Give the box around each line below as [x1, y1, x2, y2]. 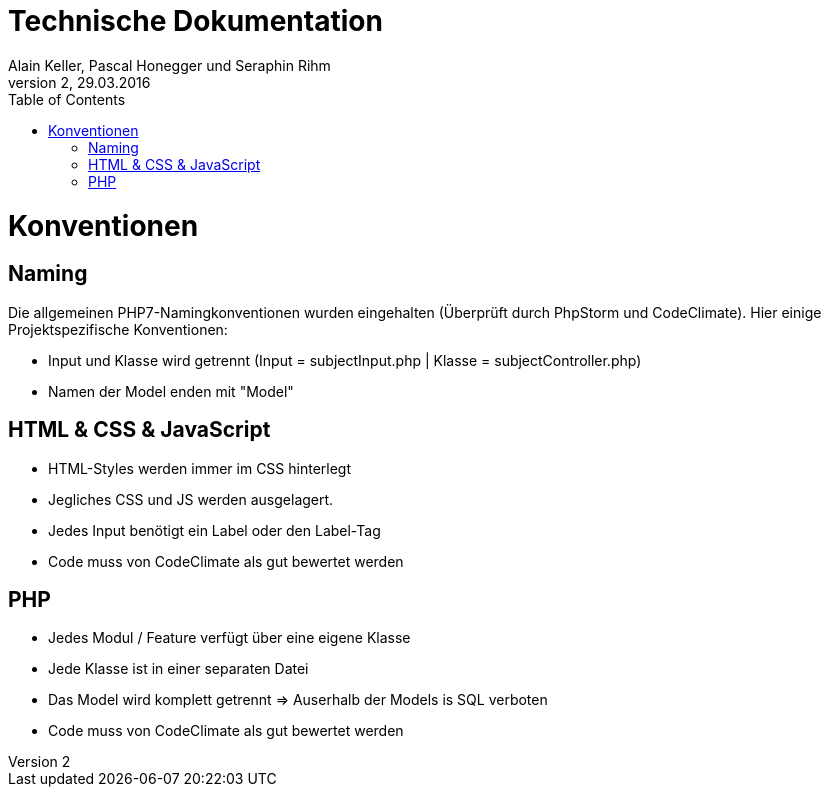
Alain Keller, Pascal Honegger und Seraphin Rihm [8, 56, 331, 74]
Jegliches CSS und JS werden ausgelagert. [48, 490, 334, 508]
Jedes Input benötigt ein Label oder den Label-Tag [48, 521, 381, 539]
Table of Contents [8, 90, 126, 108]
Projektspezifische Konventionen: [8, 320, 228, 338]
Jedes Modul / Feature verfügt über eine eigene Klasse [48, 629, 411, 647]
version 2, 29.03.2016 [8, 73, 151, 91]
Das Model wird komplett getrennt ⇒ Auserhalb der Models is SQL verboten [48, 691, 548, 709]
